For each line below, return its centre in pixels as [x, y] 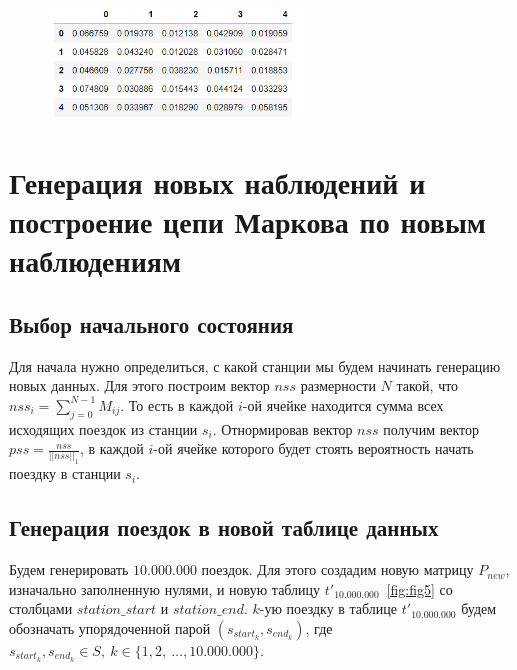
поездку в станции [65, 473]
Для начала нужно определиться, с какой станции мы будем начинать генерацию [255, 365]
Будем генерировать [69, 569]
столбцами [41, 608]
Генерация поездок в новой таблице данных [224, 527]
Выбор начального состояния [151, 323]
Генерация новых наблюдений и [217, 181]
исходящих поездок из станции [103, 428]
